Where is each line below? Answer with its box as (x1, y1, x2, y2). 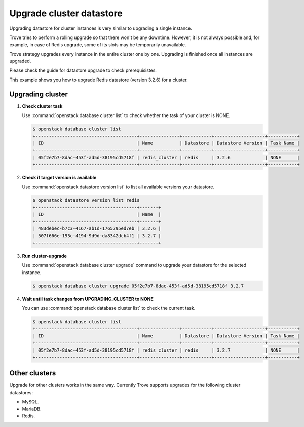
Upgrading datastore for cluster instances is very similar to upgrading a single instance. (9, 25, 193, 31)
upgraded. (9, 58, 31, 64)
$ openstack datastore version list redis (32, 198, 140, 203)
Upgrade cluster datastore (9, 8, 123, 19)
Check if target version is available (22, 175, 97, 181)
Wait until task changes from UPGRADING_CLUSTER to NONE (22, 296, 154, 302)
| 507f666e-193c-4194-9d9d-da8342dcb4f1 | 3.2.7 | (32, 233, 162, 239)
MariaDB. (22, 406, 42, 412)
